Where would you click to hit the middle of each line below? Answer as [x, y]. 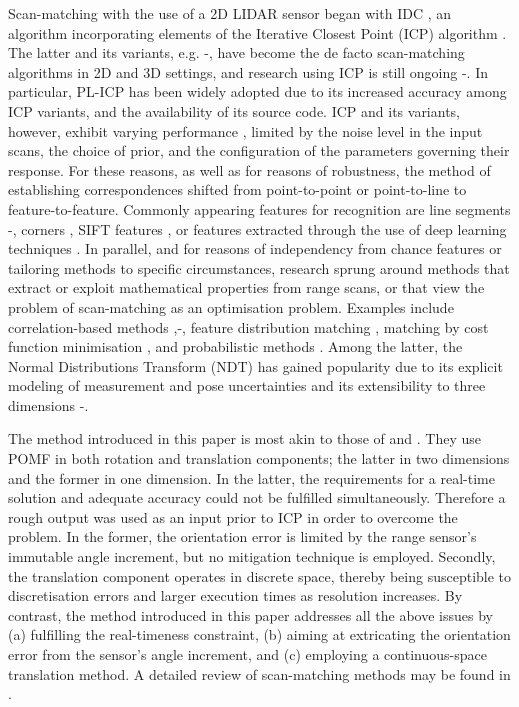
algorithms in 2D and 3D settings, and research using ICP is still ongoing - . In [248, 71]
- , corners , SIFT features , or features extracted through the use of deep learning [257, 228]
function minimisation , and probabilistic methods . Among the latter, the [235, 346]
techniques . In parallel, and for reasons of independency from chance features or [255, 248]
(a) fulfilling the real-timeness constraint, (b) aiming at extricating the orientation [259, 634]
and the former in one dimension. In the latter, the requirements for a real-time [251, 477]
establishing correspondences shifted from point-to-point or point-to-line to [237, 189]
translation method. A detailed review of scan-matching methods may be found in [259, 673]
